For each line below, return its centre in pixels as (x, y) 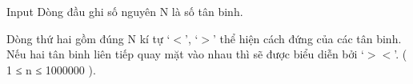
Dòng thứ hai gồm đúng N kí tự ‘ (88, 38)
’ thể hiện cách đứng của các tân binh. (307, 38)
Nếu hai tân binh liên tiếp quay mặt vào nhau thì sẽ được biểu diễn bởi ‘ (185, 54)
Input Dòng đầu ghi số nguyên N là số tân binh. (125, 11)
